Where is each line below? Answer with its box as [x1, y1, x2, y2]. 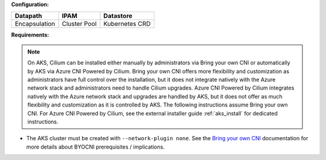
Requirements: [11, 31, 50, 38]
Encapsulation [14, 20, 56, 28]
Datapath [14, 12, 42, 20]
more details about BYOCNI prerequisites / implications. [26, 143, 165, 150]
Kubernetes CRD [103, 20, 151, 28]
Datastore [103, 12, 133, 20]
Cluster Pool [62, 20, 97, 28]
